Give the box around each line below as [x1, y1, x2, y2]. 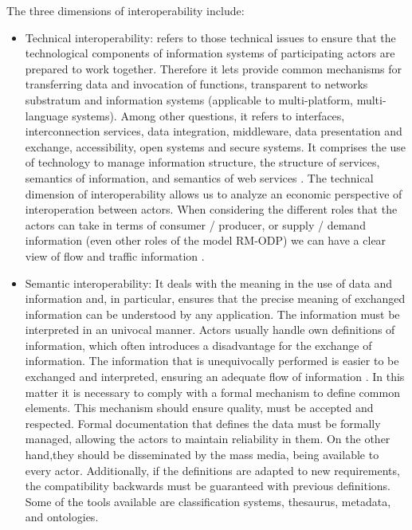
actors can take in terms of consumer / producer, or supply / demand [25, 216, 366, 233]
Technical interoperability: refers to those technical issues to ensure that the [25, 29, 396, 45]
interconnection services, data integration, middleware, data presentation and [25, 123, 402, 139]
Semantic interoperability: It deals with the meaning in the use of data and [25, 274, 393, 291]
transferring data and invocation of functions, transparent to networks [25, 76, 368, 92]
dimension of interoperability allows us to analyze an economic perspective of [25, 185, 402, 202]
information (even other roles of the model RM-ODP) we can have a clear [25, 232, 386, 249]
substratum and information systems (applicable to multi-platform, [25, 91, 354, 108]
